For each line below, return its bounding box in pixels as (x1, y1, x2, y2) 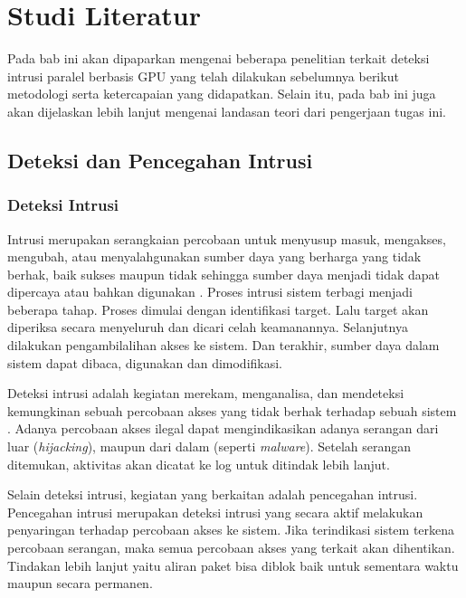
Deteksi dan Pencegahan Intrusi (7, 146, 313, 174)
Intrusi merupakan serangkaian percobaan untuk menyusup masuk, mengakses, (7, 229, 446, 248)
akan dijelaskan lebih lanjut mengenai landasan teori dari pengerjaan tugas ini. (7, 101, 446, 120)
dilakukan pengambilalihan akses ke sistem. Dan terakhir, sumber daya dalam (7, 336, 440, 355)
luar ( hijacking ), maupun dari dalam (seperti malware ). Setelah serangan (7, 437, 412, 456)
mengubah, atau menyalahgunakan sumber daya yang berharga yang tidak (7, 247, 422, 266)
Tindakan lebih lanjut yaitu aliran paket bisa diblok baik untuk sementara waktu (7, 555, 459, 574)
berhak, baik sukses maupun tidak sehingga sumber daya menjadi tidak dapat (7, 264, 441, 283)
